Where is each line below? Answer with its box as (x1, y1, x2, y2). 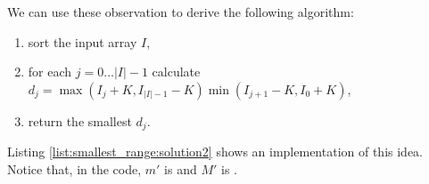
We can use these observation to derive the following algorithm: (7, 3, 354, 20)
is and (164, 159, 197, 178)
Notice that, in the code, (7, 159, 142, 178)
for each (28, 62, 72, 81)
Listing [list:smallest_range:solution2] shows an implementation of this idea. (7, 142, 423, 161)
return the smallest (28, 111, 132, 130)
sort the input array (28, 32, 137, 51)
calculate (152, 62, 201, 81)
